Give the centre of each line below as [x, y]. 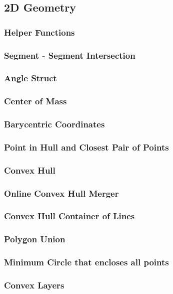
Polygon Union [35, 239]
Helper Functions [39, 32]
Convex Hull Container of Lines [69, 216]
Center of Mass [35, 101]
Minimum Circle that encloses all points [86, 262]
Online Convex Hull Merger [61, 193]
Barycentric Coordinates [54, 124]
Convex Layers [34, 285]
